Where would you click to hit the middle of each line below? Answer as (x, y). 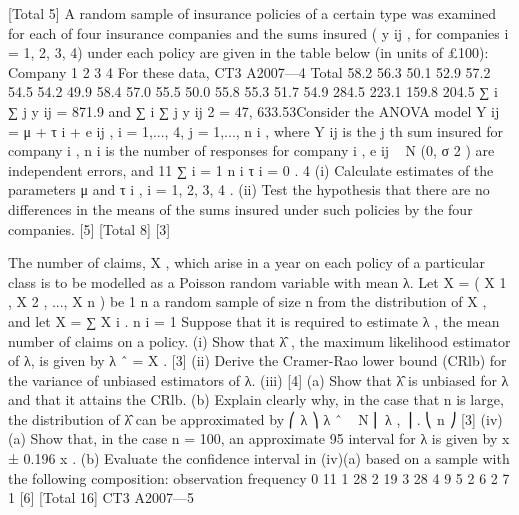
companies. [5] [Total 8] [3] (89, 228)
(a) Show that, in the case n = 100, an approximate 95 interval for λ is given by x (259, 438)
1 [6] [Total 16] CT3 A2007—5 (101, 497)
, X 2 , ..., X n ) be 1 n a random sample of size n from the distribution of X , (247, 301)
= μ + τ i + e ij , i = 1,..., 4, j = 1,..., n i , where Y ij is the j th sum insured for (255, 130)
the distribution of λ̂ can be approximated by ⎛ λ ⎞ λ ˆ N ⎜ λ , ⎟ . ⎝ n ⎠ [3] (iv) (255, 418)
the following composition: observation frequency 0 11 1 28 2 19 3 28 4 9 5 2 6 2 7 (259, 477)
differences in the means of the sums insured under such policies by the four (240, 208)
